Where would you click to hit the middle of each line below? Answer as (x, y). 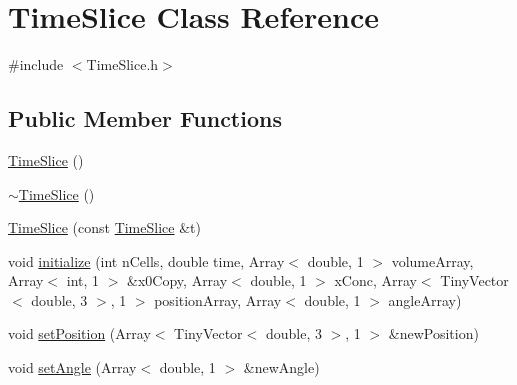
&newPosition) (433, 333)
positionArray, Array (218, 299)
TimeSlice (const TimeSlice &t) (104, 227)
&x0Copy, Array (177, 280)
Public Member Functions (145, 118)
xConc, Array (375, 280)
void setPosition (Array (79, 333)
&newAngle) (281, 367)
